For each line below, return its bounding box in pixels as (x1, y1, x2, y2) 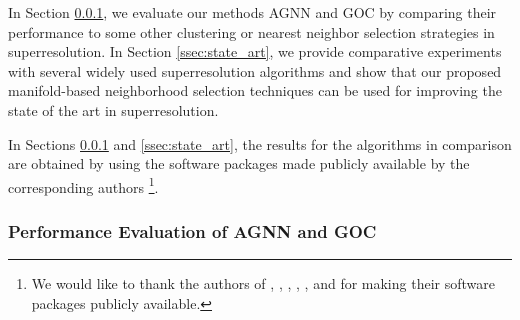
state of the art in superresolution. (8, 99, 219, 120)
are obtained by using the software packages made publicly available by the (8, 153, 470, 174)
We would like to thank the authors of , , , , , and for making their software (31, 273, 495, 294)
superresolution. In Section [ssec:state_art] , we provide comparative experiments (8, 41, 502, 62)
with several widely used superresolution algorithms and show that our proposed (8, 60, 502, 81)
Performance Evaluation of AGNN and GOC (8, 218, 377, 243)
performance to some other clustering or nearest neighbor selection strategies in (8, 21, 495, 42)
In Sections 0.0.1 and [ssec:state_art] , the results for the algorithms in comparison (8, 133, 512, 154)
